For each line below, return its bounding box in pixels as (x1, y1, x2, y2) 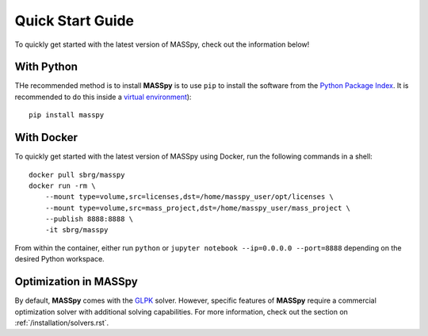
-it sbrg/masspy (44, 226, 109, 235)
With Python (14, 60, 78, 74)
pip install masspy (29, 111, 105, 120)
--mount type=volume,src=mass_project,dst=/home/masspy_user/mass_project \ (44, 203, 351, 212)
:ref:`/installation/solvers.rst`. (14, 318, 109, 327)
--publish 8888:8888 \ (44, 215, 134, 223)
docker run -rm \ (29, 181, 96, 190)
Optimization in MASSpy (14, 275, 138, 288)
